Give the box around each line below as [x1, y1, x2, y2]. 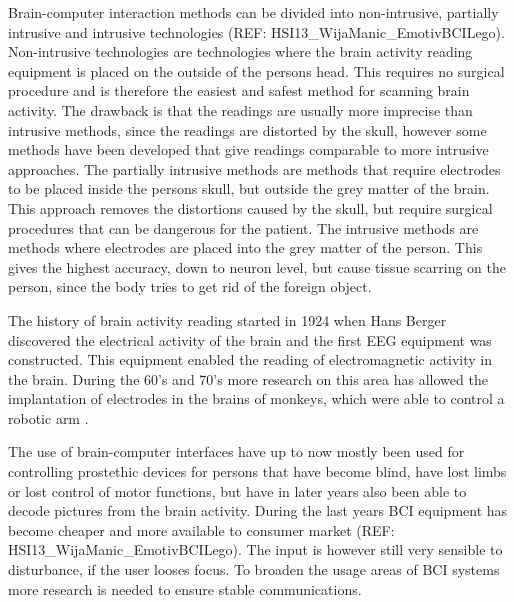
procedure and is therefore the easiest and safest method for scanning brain [8, 80, 470, 101]
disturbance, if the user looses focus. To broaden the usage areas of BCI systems [8, 559, 500, 580]
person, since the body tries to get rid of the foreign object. [8, 276, 372, 297]
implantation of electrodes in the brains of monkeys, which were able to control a [8, 388, 505, 409]
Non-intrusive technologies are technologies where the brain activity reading [8, 41, 473, 62]
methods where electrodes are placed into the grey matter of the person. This [8, 237, 483, 258]
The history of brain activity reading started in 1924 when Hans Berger [8, 309, 447, 330]
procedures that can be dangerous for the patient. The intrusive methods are [8, 217, 479, 238]
